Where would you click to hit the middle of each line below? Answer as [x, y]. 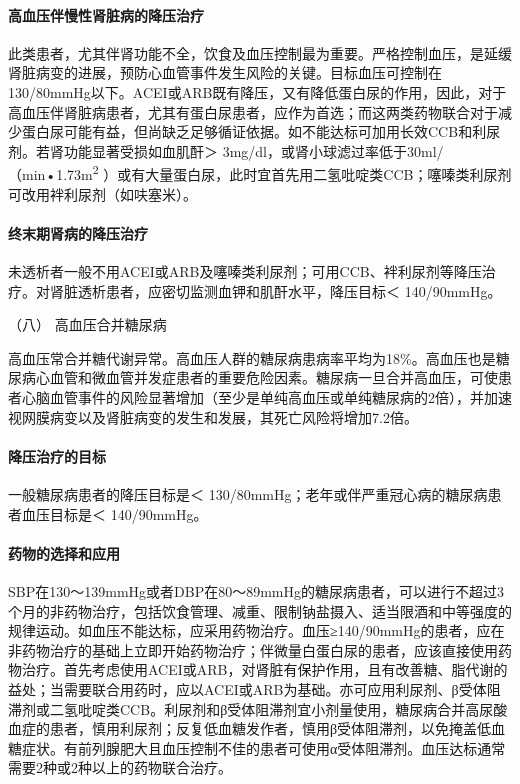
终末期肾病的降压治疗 [78, 232]
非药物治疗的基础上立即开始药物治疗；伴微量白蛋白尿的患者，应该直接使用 [253, 649]
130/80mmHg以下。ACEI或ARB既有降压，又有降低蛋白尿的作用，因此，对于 [257, 91]
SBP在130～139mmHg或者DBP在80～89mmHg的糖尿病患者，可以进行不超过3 [256, 590]
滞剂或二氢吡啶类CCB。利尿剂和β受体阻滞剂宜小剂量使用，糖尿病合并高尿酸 [258, 708]
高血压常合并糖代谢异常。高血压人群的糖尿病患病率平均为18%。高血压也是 [252, 357]
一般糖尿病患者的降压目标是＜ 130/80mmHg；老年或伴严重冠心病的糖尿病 [248, 493]
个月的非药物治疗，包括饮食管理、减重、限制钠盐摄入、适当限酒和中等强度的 [260, 610]
